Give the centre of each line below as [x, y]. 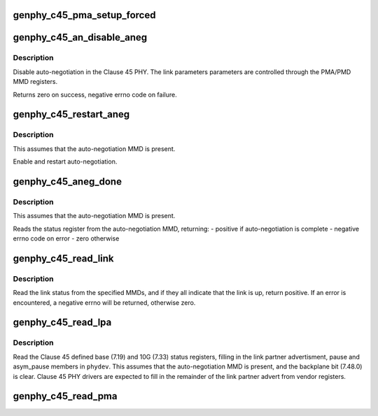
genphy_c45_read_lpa [62, 323]
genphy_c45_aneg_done [68, 181]
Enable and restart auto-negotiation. [65, 162]
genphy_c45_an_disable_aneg [80, 37]
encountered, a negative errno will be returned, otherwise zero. [104, 302]
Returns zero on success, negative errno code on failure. [95, 94]
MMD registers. [35, 82]
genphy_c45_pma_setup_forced [84, 15]
